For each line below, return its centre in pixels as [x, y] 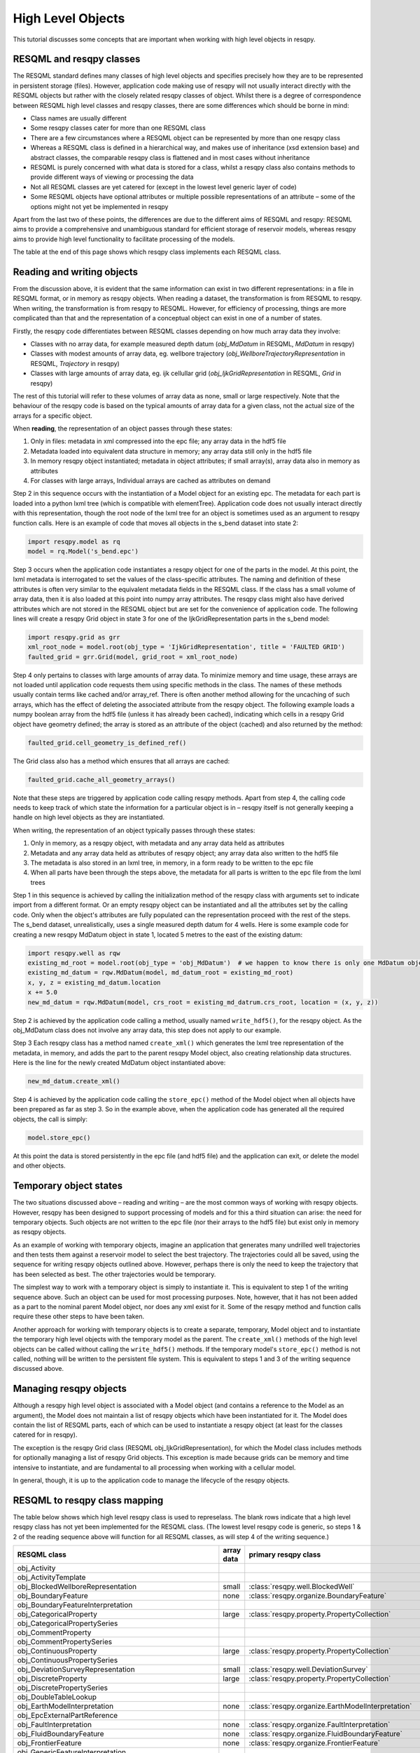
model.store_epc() [59, 1137]
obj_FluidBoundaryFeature [61, 1734]
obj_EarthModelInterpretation [65, 1706]
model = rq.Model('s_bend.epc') [83, 551]
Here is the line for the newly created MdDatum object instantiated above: [119, 1063]
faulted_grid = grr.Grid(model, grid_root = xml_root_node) [133, 657]
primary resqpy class [285, 1555]
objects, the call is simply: [50, 1119]
